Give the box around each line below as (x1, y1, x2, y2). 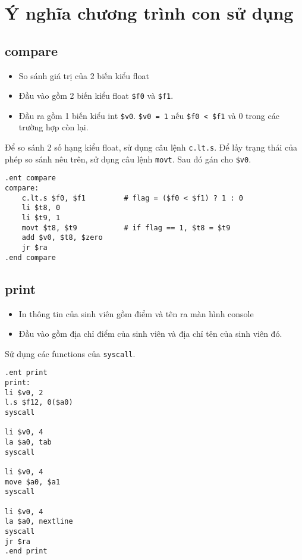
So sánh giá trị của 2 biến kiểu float (18, 69, 149, 82)
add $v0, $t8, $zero (21, 233, 103, 242)
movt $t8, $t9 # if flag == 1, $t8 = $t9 (21, 223, 231, 232)
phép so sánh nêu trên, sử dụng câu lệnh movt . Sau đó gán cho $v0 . (5, 152, 251, 165)
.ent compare (5, 174, 56, 183)
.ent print (5, 368, 48, 377)
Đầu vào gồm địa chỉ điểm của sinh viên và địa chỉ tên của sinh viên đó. (18, 327, 282, 340)
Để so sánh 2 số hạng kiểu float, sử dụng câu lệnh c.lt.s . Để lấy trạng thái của (5, 141, 298, 154)
